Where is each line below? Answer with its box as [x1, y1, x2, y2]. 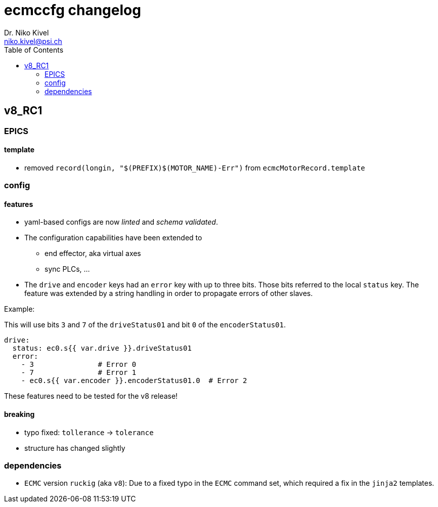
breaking [4, 410, 35, 419]
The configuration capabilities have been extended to [24, 233, 202, 242]
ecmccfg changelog [4, 2, 141, 19]
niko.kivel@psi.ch [4, 36, 62, 46]
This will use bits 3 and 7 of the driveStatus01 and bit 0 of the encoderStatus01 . [4, 320, 286, 329]
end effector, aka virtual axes [45, 249, 141, 258]
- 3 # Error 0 [21, 360, 137, 369]
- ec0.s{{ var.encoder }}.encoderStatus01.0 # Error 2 [21, 376, 247, 385]
